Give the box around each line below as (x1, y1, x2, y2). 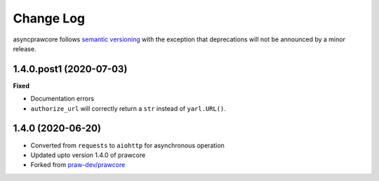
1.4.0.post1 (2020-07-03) (13, 63, 128, 75)
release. (13, 44, 36, 53)
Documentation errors (30, 95, 95, 103)
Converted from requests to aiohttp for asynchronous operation (30, 141, 225, 149)
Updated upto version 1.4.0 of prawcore (30, 151, 146, 159)
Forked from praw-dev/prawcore (30, 161, 126, 169)
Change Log (13, 11, 86, 26)
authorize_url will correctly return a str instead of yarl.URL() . (30, 104, 226, 112)
